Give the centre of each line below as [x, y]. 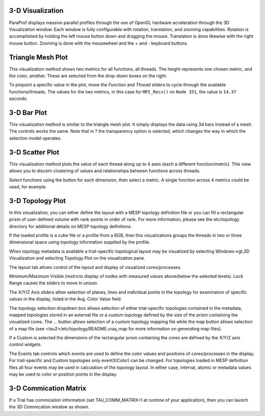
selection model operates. [35, 138]
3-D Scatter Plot [34, 152]
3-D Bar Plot [28, 112]
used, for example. [28, 186]
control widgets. [26, 345]
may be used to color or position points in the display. [63, 374]
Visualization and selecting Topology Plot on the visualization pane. [77, 258]
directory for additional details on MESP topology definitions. [70, 226]
